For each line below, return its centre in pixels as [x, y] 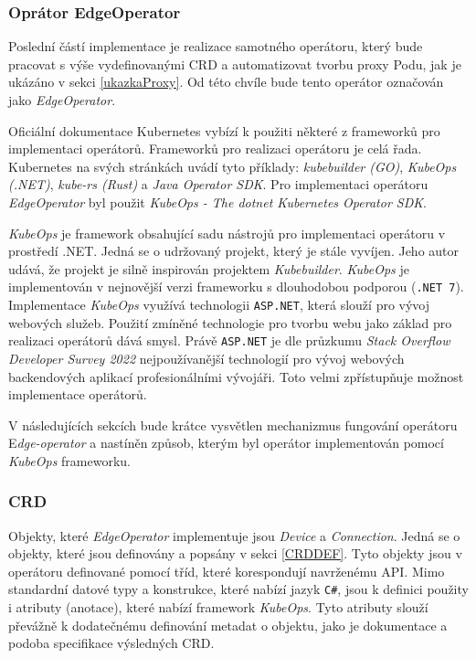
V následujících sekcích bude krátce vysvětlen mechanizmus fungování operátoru [233, 425]
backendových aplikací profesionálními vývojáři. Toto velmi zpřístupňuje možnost [236, 376]
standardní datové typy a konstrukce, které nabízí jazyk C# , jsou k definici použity [238, 589]
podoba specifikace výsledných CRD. [111, 643]
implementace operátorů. [78, 394]
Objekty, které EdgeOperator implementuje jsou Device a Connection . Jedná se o [234, 535]
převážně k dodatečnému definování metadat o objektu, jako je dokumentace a [228, 625]
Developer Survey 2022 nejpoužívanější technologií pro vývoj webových [206, 358]
